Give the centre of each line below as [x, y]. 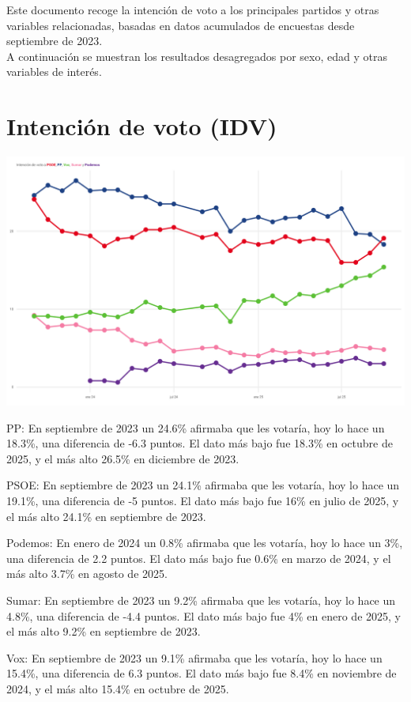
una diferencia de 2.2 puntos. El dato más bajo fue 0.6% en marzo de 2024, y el [199, 558]
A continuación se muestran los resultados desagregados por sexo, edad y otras [197, 56]
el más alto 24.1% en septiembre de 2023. [106, 516]
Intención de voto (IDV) [142, 126]
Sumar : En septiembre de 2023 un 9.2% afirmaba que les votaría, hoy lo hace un [201, 600]
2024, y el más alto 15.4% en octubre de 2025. [118, 689]
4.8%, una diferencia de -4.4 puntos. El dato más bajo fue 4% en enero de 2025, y [204, 615]
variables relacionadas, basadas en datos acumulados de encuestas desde [181, 25]
